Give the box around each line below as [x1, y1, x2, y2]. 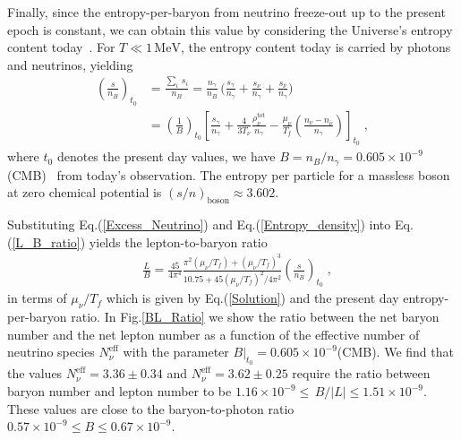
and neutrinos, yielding [7, 55, 133, 73]
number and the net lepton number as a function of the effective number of [7, 324, 420, 343]
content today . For [7, 38, 115, 56]
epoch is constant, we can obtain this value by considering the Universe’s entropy [7, 20, 453, 39]
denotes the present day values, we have [56, 147, 276, 166]
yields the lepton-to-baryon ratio [89, 232, 268, 251]
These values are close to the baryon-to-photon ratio [7, 399, 295, 418]
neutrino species [7, 342, 95, 361]
